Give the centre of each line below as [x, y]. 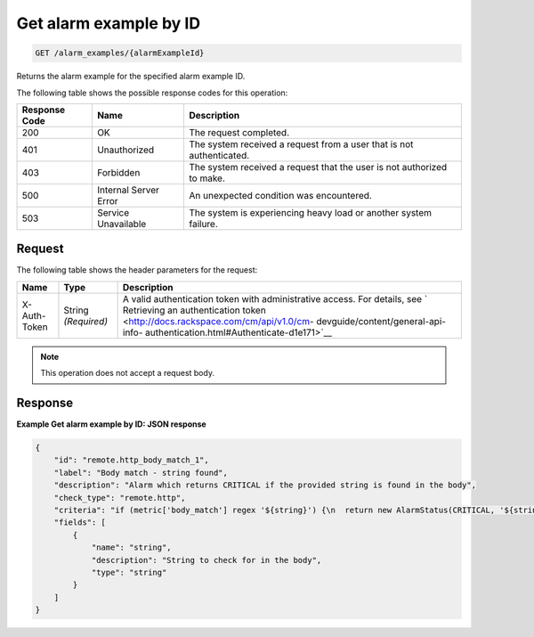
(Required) [86, 321]
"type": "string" [129, 572]
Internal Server [128, 190]
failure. [203, 224]
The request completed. [239, 132]
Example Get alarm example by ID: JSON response [111, 424]
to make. [207, 178]
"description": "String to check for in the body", [206, 560]
